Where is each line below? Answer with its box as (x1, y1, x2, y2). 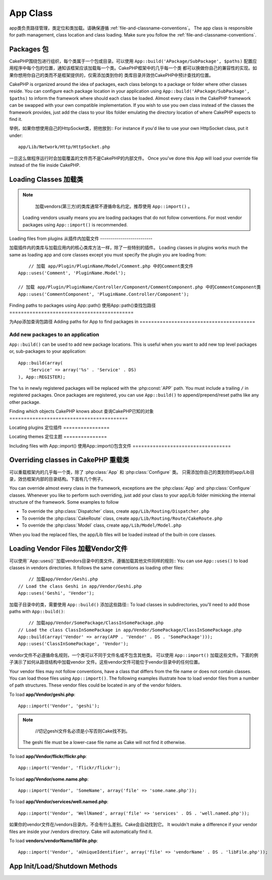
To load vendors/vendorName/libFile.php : (9, 838, 98, 844)
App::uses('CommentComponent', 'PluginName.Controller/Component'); (18, 291, 189, 297)
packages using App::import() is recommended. (22, 221, 128, 227)
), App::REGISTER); (18, 374, 66, 380)
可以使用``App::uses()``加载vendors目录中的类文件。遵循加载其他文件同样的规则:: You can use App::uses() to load (9, 558, 248, 564)
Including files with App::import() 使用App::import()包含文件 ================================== (9, 443, 231, 449)
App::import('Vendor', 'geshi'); (18, 703, 100, 709)
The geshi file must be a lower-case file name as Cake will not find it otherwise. (22, 740, 186, 746)
